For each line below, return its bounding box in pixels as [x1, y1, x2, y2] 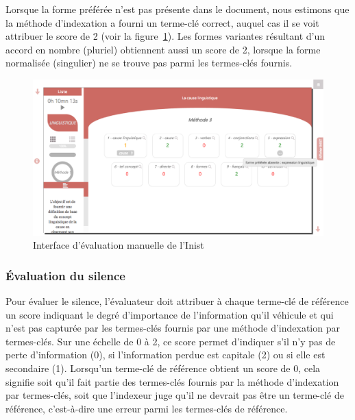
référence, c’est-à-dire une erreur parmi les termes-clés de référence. [5, 401, 288, 415]
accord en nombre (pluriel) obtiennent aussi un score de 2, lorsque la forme [5, 42, 321, 56]
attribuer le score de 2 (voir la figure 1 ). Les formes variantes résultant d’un [5, 29, 325, 43]
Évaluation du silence [5, 267, 125, 284]
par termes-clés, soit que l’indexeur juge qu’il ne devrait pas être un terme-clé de [5, 388, 345, 402]
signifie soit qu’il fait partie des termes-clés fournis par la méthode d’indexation [5, 374, 339, 388]
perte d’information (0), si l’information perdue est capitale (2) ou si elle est [5, 347, 326, 362]
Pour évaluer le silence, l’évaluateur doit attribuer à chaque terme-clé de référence [5, 294, 349, 308]
